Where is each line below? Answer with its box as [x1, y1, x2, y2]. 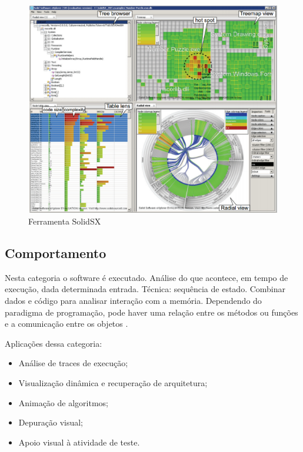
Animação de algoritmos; [18, 396, 108, 409]
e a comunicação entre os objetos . [5, 317, 128, 330]
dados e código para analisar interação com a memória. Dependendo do [5, 294, 262, 307]
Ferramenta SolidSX [28, 215, 101, 227]
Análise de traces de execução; [18, 357, 128, 369]
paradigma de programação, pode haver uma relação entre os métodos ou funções [5, 306, 298, 318]
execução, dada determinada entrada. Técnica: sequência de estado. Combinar [5, 283, 286, 295]
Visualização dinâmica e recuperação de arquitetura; [18, 376, 208, 389]
